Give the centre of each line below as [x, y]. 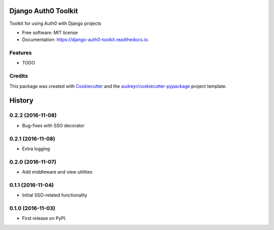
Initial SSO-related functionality [55, 195]
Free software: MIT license [50, 32]
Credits [19, 76]
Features [21, 53]
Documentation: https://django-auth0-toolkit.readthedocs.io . [85, 40]
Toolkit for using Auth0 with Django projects [55, 23]
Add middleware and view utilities [57, 172]
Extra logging [36, 149]
